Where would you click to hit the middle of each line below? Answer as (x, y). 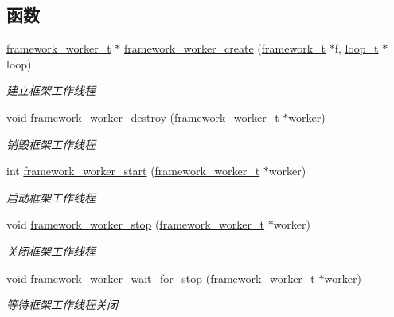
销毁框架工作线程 (51, 144)
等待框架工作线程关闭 (62, 305)
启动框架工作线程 (51, 197)
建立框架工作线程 (51, 90)
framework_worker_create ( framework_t (225, 48)
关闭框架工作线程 (51, 250)
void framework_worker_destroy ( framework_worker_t (143, 117)
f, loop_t (357, 48)
